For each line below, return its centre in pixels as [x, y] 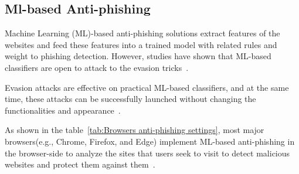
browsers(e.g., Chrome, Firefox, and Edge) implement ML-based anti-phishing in [150, 141]
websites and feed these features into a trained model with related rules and [141, 44]
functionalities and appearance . [63, 110]
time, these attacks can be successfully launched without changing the [130, 99]
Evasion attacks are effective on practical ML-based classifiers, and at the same [147, 87]
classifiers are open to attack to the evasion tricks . [97, 67]
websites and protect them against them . [80, 164]
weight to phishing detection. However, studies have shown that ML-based [138, 56]
